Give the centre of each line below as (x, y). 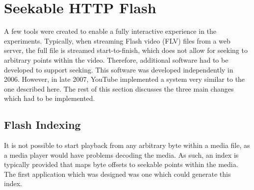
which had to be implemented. (50, 98)
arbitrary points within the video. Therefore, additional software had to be (116, 59)
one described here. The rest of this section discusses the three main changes (119, 88)
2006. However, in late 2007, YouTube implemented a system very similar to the (125, 79)
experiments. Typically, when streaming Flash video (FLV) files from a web (117, 40)
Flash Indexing (42, 125)
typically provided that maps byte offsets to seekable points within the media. (121, 164)
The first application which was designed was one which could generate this (117, 174)
